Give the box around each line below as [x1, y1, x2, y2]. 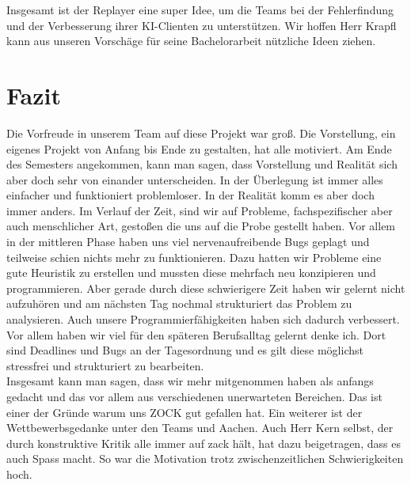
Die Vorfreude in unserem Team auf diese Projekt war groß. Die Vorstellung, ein [6, 124, 396, 141]
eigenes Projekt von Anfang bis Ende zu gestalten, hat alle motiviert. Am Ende [6, 140, 392, 157]
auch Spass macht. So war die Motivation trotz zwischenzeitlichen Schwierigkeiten [6, 450, 404, 467]
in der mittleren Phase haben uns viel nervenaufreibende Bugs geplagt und [6, 233, 370, 250]
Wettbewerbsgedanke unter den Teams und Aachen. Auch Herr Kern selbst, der [6, 419, 394, 436]
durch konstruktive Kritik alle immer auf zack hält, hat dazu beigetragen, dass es [6, 434, 401, 451]
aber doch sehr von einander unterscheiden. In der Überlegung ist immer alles [6, 171, 383, 188]
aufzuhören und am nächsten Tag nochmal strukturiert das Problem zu [6, 295, 352, 312]
